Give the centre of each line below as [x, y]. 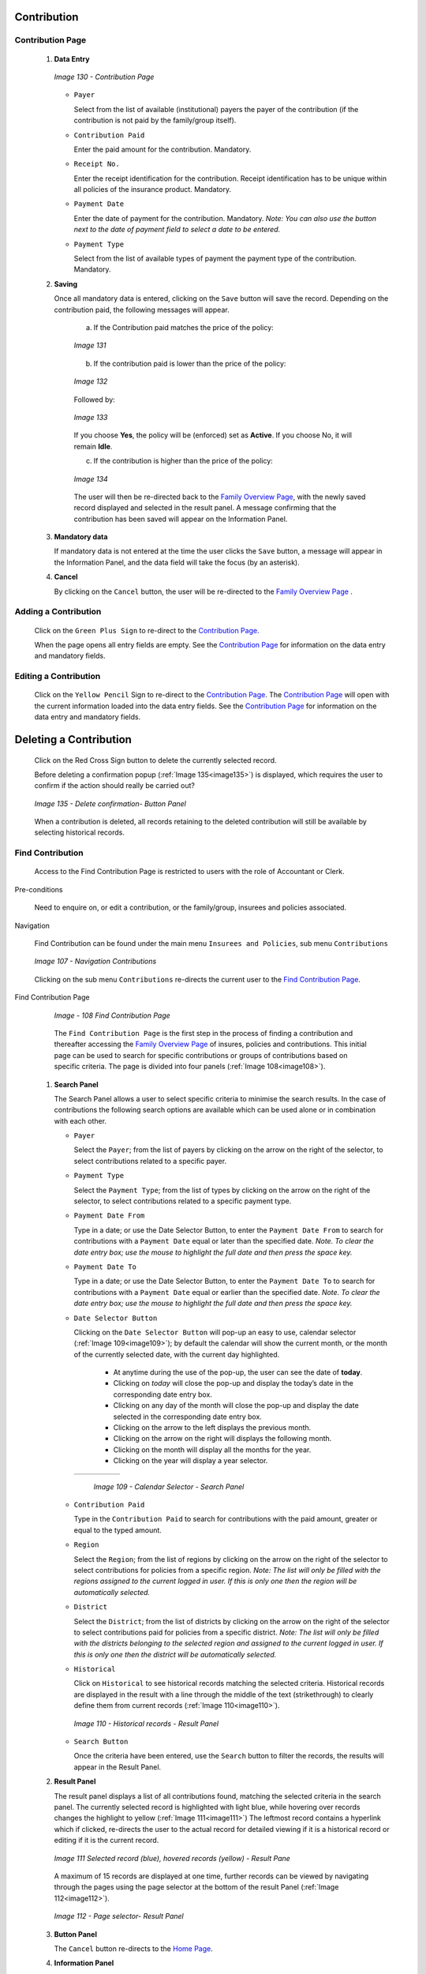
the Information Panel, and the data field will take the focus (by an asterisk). [177, 562]
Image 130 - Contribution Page [104, 77]
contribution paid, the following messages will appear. [142, 310]
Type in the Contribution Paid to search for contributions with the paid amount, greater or [226, 1519]
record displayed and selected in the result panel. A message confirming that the [205, 508]
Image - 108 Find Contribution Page [112, 1015]
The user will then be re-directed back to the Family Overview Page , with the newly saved [220, 497]
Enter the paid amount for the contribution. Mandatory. [163, 149]
